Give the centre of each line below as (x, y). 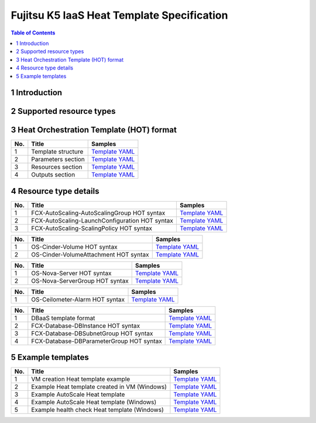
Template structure (57, 152)
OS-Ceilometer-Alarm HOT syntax (78, 299)
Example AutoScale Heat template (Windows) (94, 402)
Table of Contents (33, 33)
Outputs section (53, 175)
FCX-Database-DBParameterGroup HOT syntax (97, 341)
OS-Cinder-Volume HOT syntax (74, 247)
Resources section (57, 167)
